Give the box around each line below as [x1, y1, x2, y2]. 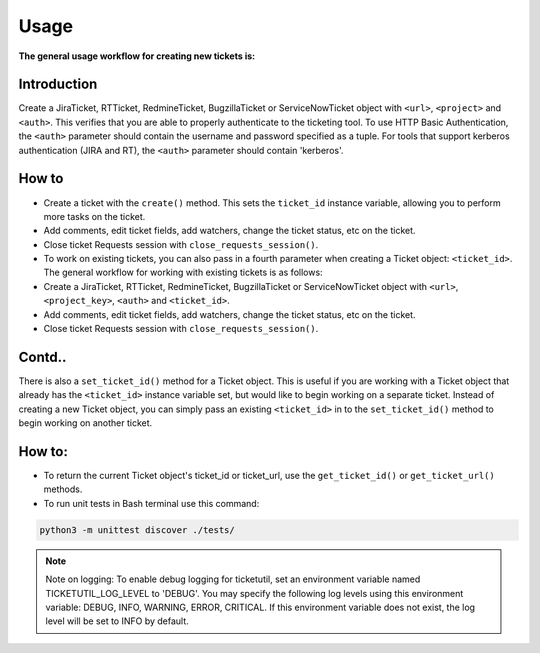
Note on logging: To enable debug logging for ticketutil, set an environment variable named [45, 573, 421, 585]
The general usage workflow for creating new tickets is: [18, 50, 255, 62]
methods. [43, 483, 83, 495]
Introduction [18, 76, 98, 93]
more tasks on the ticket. [43, 210, 146, 222]
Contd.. [18, 348, 67, 365]
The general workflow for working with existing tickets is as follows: [43, 266, 324, 279]
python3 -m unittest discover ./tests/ [39, 524, 235, 535]
